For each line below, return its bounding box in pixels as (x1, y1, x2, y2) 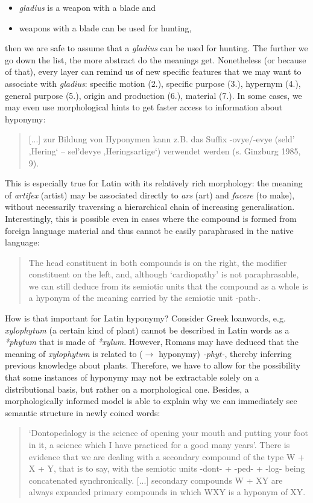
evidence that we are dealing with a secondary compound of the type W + (28, 450, 305, 463)
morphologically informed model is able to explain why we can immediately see (5, 394, 297, 407)
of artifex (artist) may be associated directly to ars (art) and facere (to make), (5, 188, 295, 201)
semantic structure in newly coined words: (5, 406, 160, 419)
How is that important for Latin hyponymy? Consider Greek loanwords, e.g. (5, 312, 286, 324)
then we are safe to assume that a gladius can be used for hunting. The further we (5, 42, 308, 54)
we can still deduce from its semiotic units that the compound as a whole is (28, 279, 308, 292)
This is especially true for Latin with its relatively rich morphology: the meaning (5, 177, 303, 189)
